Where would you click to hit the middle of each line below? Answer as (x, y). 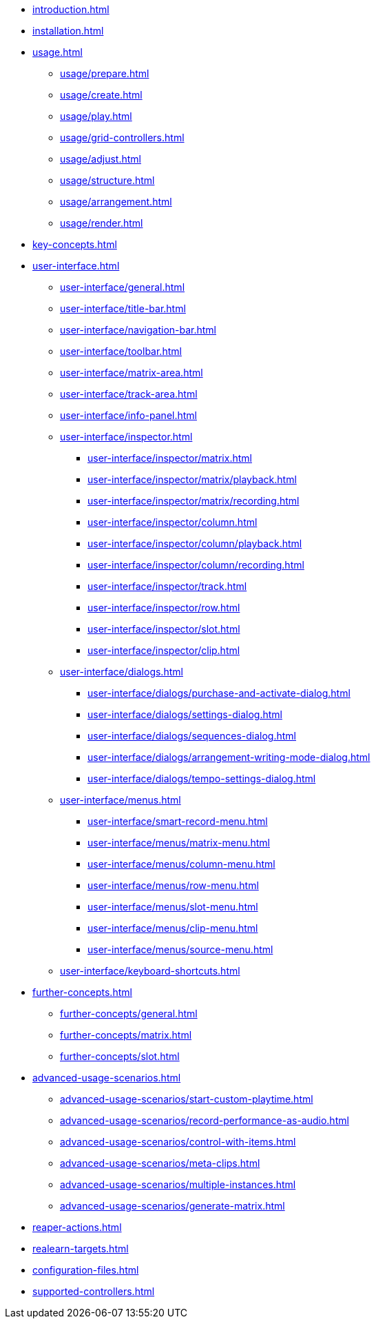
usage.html (58, 52)
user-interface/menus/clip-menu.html (173, 928)
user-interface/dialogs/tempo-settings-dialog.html (202, 778)
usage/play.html (96, 116)
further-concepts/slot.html (120, 1056)
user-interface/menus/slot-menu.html (173, 907)
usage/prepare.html (105, 73)
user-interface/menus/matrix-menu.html (179, 843)
